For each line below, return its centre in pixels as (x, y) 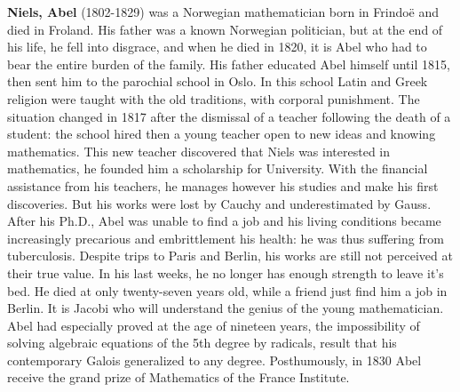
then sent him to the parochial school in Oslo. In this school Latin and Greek (218, 81)
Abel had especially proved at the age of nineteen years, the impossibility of (214, 325)
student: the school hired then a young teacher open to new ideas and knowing (222, 134)
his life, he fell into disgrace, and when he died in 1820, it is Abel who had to (217, 47)
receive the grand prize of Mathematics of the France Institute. (178, 377)
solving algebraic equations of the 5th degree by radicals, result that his (202, 343)
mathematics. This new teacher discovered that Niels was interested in (199, 151)
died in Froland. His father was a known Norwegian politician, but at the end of (225, 29)
